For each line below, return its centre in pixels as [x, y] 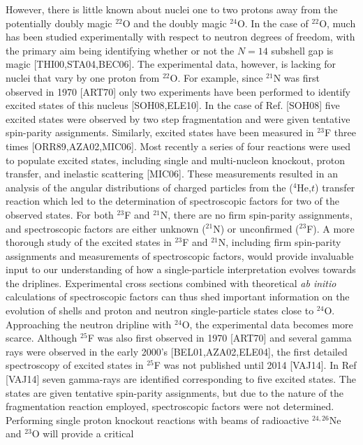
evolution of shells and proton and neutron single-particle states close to [160, 311]
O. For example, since [216, 77]
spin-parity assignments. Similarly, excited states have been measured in [160, 132]
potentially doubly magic [59, 23]
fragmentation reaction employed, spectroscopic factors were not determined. [170, 406]
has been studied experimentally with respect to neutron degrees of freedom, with [180, 37]
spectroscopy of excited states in [75, 365]
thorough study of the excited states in [89, 242]
